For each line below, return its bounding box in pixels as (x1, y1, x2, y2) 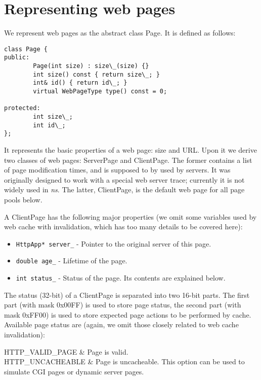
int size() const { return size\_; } (33, 71, 160, 78)
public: (4, 54, 30, 61)
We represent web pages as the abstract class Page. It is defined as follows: (4, 27, 236, 38)
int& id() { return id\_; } (33, 79, 127, 87)
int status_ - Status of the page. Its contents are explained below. (16, 272, 226, 283)
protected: (4, 105, 40, 112)
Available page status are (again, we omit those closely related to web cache (4, 319, 239, 330)
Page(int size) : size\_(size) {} (33, 62, 149, 70)
